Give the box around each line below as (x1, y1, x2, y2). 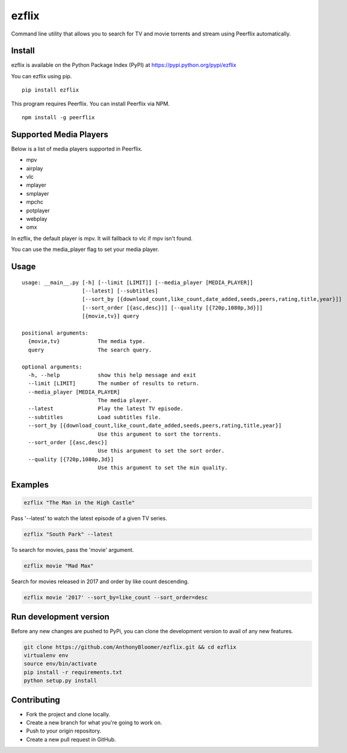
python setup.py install (23, 677, 97, 684)
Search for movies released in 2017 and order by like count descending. (11, 578, 189, 585)
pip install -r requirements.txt (23, 669, 123, 675)
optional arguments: (22, 363, 82, 370)
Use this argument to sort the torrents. (97, 430, 222, 438)
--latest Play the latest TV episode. (28, 405, 183, 412)
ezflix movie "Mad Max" (23, 563, 94, 569)
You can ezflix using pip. (11, 72, 72, 79)
